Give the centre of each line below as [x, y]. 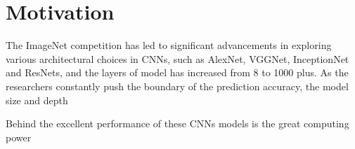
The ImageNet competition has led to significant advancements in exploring [169, 45]
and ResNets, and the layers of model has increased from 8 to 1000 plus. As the [177, 72]
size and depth [37, 100]
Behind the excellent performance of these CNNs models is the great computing [177, 123]
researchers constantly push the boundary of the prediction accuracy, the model [177, 86]
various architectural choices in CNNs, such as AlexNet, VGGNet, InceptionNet [177, 58]
